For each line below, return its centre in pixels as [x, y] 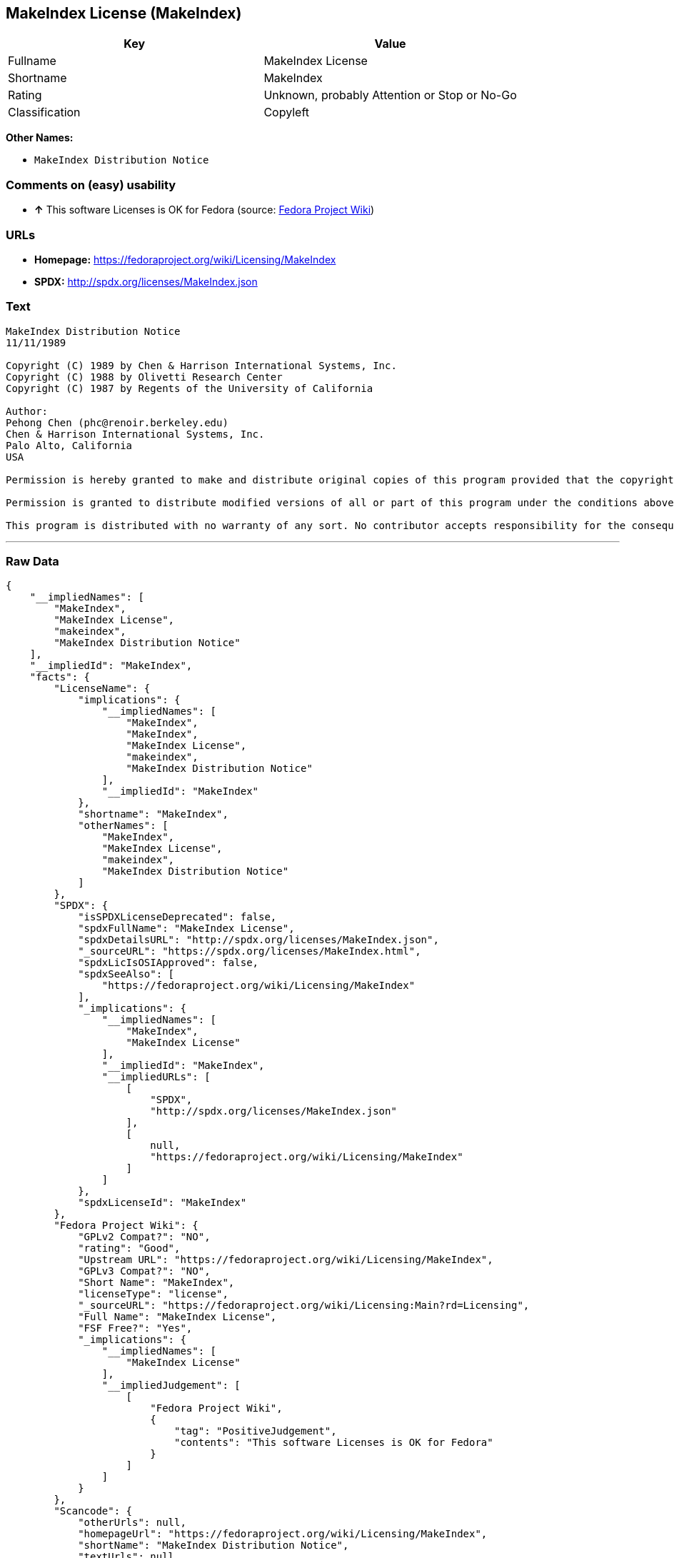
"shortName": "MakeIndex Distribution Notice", [213, 1546]
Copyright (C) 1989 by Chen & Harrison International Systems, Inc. [201, 365]
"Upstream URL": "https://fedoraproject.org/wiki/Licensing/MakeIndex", [286, 1260]
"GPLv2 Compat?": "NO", [144, 1237]
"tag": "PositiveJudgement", [256, 1431]
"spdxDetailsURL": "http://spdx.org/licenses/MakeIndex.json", [258, 940]
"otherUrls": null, [132, 1523]
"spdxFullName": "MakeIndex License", [186, 929]
